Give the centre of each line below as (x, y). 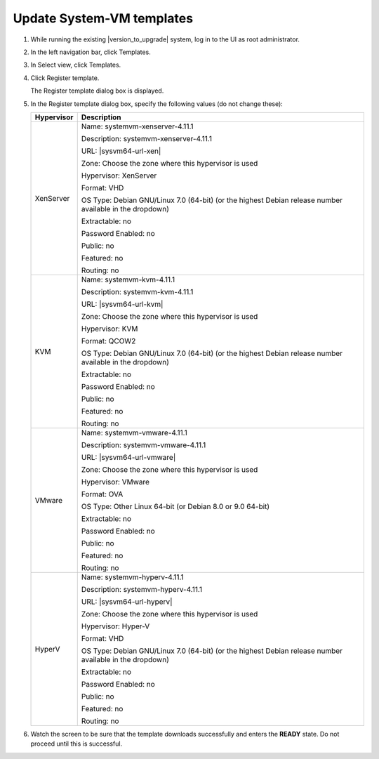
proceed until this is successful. (77, 744)
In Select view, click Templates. (76, 65)
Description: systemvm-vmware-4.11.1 (144, 444)
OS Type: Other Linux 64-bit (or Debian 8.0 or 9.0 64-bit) (175, 506)
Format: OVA (102, 494)
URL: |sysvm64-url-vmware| (128, 457)
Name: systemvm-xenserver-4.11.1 (137, 126)
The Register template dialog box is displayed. (97, 91)
